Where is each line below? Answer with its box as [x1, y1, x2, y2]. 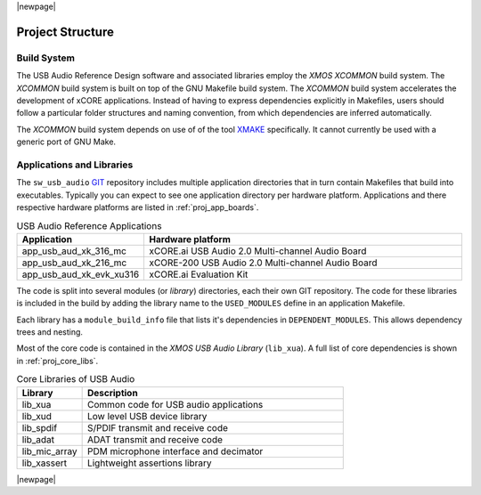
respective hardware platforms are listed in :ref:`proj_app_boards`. [16, 202, 259, 213]
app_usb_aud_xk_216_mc [21, 256, 127, 269]
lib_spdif [21, 421, 58, 434]
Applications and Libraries [16, 158, 134, 171]
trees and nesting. [16, 326, 84, 337]
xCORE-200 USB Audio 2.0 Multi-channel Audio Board [149, 256, 378, 269]
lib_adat [21, 433, 55, 445]
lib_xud [21, 410, 53, 422]
